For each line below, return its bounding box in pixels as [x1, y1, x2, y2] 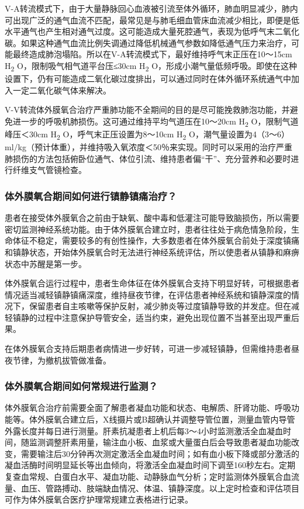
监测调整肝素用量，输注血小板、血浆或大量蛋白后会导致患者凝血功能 [29, 436, 291, 448]
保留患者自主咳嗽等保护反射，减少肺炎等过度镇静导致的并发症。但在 [29, 300, 291, 312]
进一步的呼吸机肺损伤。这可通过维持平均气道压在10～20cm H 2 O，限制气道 [12, 115, 299, 129]
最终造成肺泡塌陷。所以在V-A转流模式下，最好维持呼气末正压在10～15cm [12, 48, 292, 60]
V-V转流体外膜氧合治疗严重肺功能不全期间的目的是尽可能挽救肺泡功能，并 [5, 103, 290, 116]
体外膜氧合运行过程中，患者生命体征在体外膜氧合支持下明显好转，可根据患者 [5, 277, 299, 289]
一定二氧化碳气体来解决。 [12, 84, 111, 96]
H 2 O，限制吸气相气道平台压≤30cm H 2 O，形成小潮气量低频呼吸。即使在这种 [5, 59, 298, 73]
